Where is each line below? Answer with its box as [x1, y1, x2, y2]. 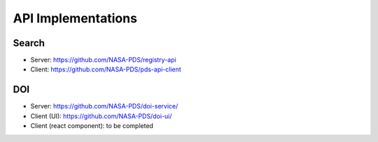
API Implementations [13, 10, 138, 26]
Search [13, 37, 45, 49]
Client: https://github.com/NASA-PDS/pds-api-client [30, 65, 181, 73]
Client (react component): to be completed [30, 122, 154, 130]
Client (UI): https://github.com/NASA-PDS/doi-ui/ [30, 112, 172, 120]
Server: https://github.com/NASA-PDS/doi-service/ [30, 102, 178, 111]
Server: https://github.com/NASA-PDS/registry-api [30, 56, 176, 64]
